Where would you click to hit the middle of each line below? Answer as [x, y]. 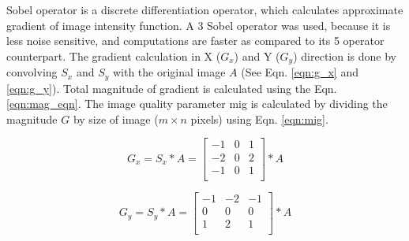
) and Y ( [257, 56]
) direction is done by [345, 56]
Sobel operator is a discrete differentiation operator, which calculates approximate [205, 9]
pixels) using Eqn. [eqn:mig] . [259, 119]
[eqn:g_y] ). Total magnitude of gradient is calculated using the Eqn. [172, 88]
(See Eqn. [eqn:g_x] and [300, 72]
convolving [32, 72]
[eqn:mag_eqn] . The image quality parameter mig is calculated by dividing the [197, 104]
